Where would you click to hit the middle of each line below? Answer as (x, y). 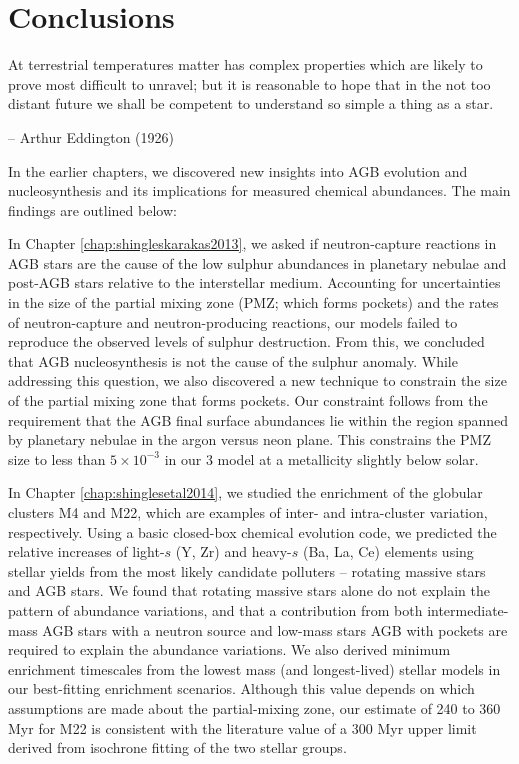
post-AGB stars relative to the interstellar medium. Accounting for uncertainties (254, 282)
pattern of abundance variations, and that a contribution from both (215, 609)
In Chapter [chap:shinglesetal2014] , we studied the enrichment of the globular (245, 492)
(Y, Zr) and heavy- (233, 551)
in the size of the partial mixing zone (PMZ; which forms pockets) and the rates (253, 302)
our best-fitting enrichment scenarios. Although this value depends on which (241, 688)
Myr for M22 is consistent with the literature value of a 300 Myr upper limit (242, 727)
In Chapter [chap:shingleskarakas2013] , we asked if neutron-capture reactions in (252, 243)
